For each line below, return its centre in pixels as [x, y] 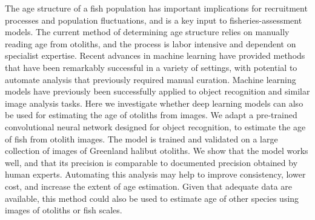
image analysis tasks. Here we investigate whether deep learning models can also [154, 103]
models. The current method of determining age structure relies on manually [147, 32]
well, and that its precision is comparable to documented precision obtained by [151, 162]
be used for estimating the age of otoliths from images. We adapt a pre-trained [151, 115]
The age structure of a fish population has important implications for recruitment [156, 8]
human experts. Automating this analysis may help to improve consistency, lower [155, 174]
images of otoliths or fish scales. [64, 210]
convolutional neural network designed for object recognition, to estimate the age [155, 126]
